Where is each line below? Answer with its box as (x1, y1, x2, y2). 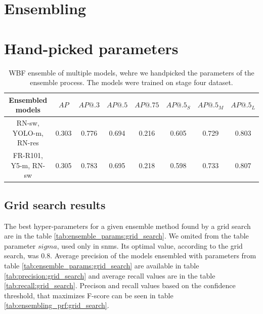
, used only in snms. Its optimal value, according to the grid (57, 240, 243, 251)
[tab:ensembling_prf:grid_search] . (4, 300, 109, 310)
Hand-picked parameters (4, 37, 179, 58)
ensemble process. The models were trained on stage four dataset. (30, 77, 233, 88)
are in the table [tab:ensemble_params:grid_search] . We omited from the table (4, 230, 249, 241)
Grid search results (4, 197, 106, 212)
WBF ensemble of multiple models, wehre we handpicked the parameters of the (9, 67, 254, 77)
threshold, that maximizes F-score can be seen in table (4, 290, 173, 300)
